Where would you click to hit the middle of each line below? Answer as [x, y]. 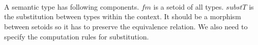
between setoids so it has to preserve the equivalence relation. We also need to [126, 26]
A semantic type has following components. [72, 6]
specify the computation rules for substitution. [77, 36]
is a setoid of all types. [189, 6]
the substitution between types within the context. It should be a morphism [123, 16]
